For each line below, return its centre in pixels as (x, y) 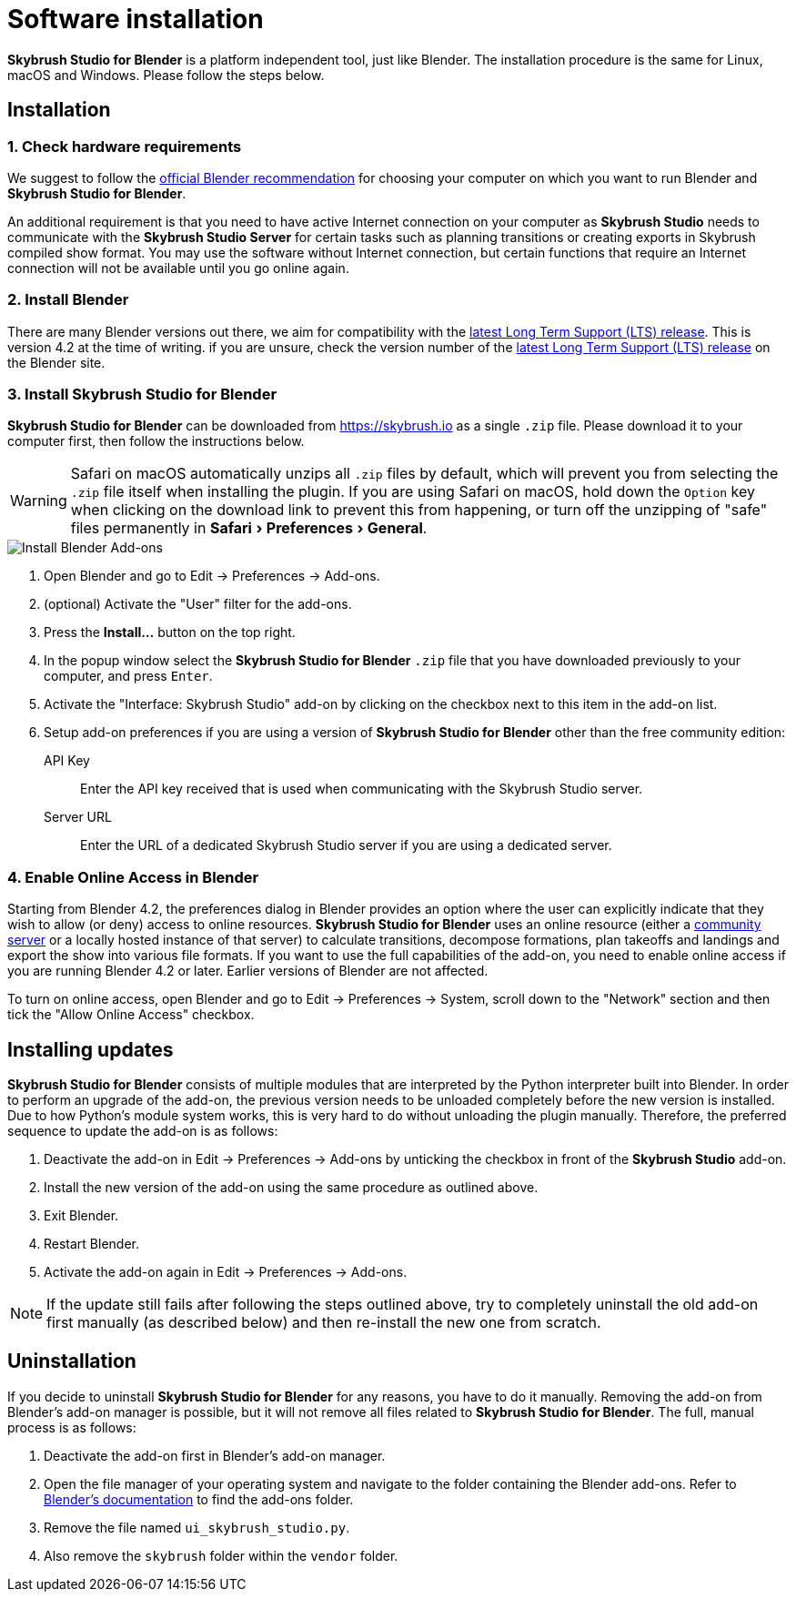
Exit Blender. (81, 1216)
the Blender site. (56, 362)
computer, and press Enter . (128, 676)
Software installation (136, 19)
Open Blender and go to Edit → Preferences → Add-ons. (212, 576)
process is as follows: (72, 1427)
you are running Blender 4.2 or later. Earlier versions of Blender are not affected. (248, 971)
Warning (39, 501)
